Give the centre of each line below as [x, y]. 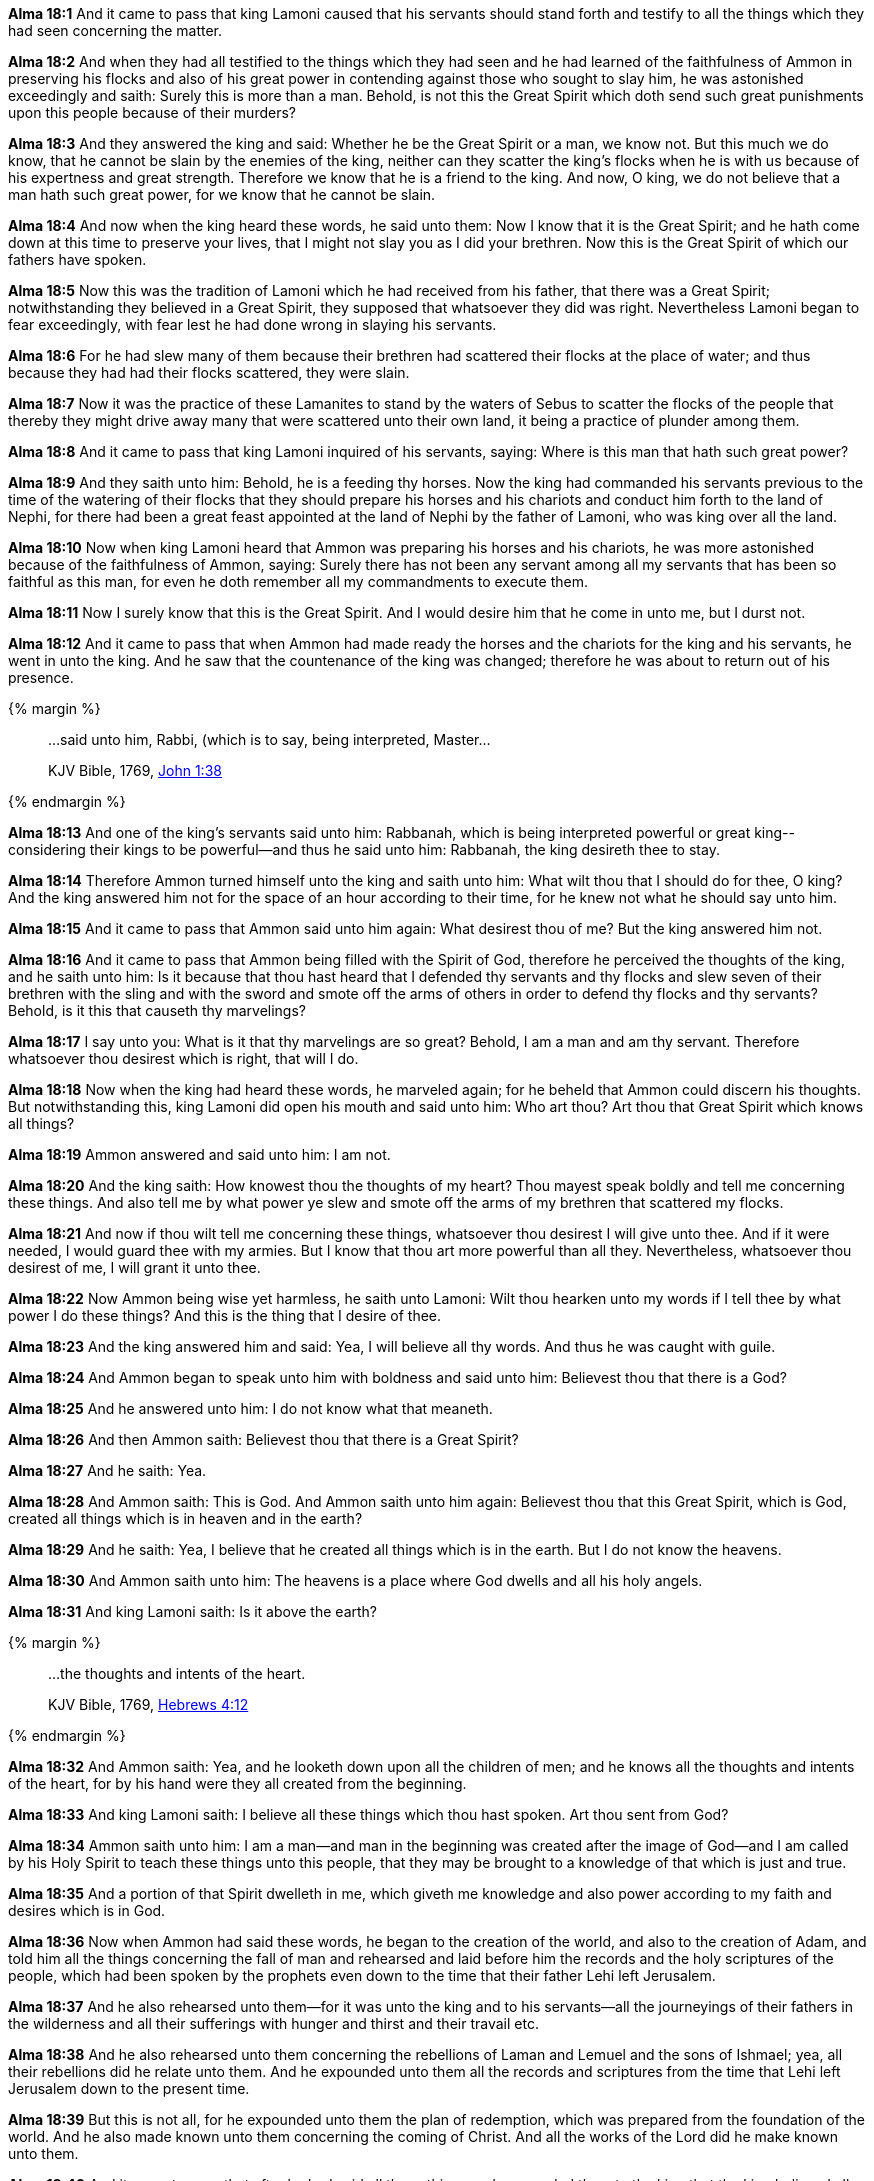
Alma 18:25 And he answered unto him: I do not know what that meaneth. [250, 1408]
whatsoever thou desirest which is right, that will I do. [183, 1058]
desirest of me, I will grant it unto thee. [134, 1267]
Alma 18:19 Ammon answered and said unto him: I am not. [199, 1154]
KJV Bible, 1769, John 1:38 [135, 770]
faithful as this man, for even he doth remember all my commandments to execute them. [298, 581]
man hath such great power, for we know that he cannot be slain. [222, 194]
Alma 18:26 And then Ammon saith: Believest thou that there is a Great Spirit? [263, 1439]
